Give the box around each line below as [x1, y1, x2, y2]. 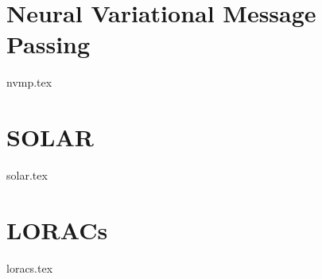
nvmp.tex [6, 74, 52, 91]
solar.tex [6, 167, 48, 184]
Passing [6, 28, 91, 60]
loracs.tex [6, 259, 53, 276]
